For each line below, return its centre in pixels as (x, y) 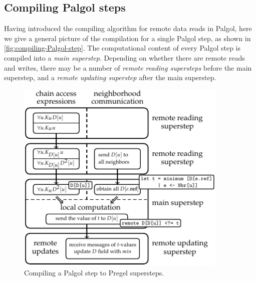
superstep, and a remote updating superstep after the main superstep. (110, 77)
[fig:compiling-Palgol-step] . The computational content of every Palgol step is (122, 48)
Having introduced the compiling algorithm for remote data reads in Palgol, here (128, 28)
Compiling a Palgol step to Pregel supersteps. (94, 272)
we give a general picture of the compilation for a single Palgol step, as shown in (127, 38)
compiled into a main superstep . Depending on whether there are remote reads (124, 57)
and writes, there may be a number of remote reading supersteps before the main (128, 67)
